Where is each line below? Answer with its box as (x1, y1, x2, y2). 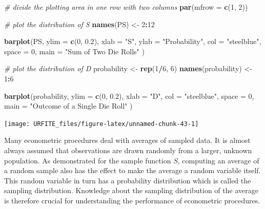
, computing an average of (177, 155, 259, 165)
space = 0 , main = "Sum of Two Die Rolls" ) (4, 46, 145, 56)
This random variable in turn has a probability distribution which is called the (4, 175, 251, 185)
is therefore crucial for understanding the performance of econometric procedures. (4, 195, 260, 205)
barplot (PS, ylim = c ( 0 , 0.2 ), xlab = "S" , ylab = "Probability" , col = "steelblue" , (4, 36, 261, 47)
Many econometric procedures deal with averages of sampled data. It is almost (4, 135, 251, 145)
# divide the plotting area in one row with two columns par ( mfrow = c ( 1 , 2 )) (4, 2, 248, 12)
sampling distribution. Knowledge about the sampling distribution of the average (4, 185, 258, 196)
